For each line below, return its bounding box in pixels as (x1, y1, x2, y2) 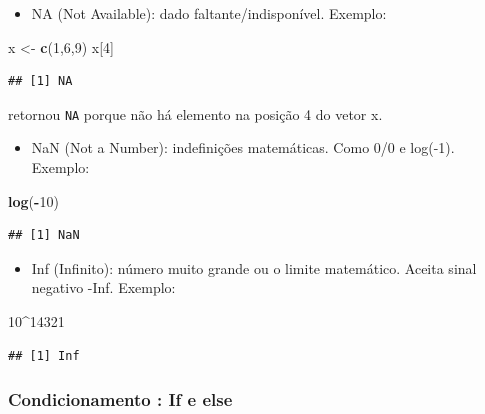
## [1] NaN (8, 228, 80, 243)
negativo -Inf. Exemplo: (31, 277, 176, 298)
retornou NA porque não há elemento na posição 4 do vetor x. (8, 103, 383, 124)
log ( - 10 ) (8, 190, 59, 211)
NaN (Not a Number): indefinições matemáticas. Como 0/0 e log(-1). (31, 137, 455, 158)
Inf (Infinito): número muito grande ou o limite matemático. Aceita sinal (31, 257, 477, 278)
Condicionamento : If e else (8, 387, 233, 412)
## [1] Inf (8, 348, 80, 363)
